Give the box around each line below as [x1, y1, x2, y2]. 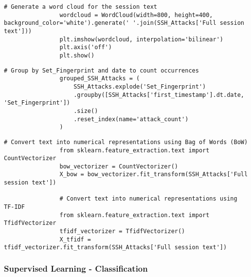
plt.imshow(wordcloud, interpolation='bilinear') [59, 36, 224, 43]
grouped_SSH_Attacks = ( [59, 75, 140, 82]
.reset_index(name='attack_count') [73, 115, 189, 123]
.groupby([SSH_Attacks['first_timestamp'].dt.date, [73, 91, 244, 98]
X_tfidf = [59, 236, 91, 243]
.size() [73, 107, 98, 114]
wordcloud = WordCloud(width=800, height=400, [59, 11, 213, 18]
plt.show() [59, 52, 95, 59]
